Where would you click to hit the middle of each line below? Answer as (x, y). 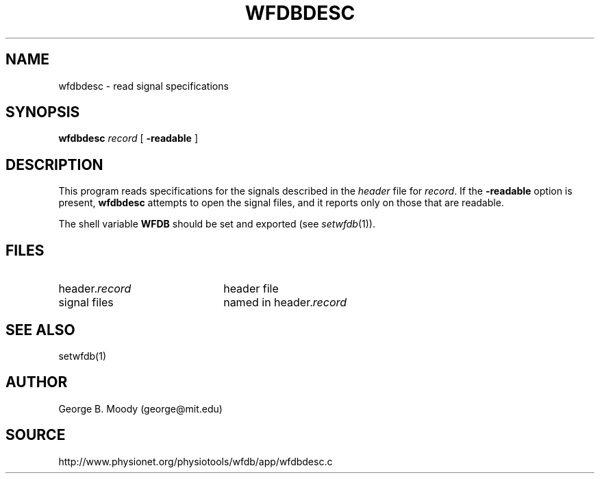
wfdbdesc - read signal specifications (143, 86)
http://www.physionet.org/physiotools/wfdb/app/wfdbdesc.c (196, 461)
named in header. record (285, 303)
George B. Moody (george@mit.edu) (140, 408)
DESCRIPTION (54, 164)
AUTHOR (37, 382)
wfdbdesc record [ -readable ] (128, 138)
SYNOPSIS (43, 112)
